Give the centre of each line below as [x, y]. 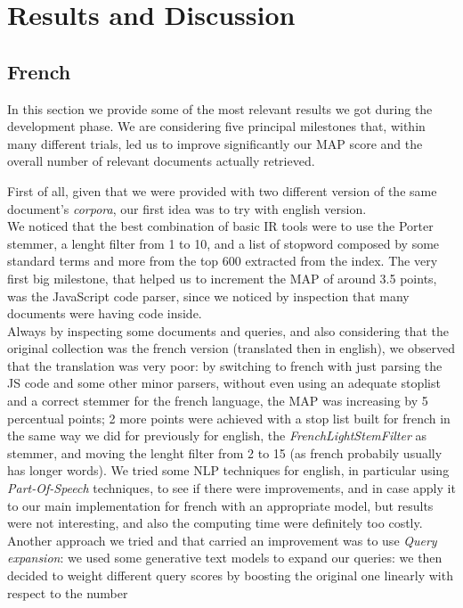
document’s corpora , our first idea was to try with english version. [187, 208]
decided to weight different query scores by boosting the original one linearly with [230, 575]
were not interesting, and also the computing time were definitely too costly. [215, 523]
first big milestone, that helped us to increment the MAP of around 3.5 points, [222, 278]
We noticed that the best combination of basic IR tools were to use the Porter [220, 226]
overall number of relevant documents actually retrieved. [161, 161]
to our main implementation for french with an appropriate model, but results [220, 505]
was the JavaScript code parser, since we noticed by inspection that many [208, 296]
